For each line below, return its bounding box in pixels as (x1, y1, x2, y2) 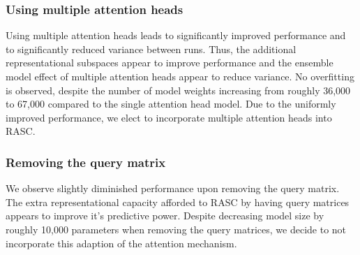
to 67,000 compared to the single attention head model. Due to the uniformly (6, 96, 336, 111)
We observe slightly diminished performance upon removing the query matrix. (6, 181, 340, 196)
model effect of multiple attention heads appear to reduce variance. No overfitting (6, 69, 354, 83)
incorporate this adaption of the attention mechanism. (6, 235, 237, 250)
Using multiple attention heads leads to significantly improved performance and (6, 28, 346, 43)
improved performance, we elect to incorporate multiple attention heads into (6, 110, 332, 124)
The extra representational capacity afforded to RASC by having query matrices (6, 194, 350, 209)
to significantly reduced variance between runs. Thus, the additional (6, 41, 297, 56)
